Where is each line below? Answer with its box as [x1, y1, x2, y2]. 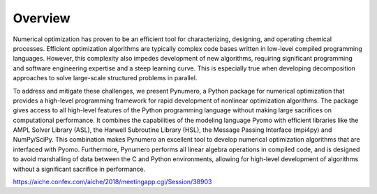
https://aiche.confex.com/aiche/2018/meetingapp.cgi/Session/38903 [13, 178, 212, 186]
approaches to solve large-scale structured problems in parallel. [13, 74, 198, 82]
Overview [13, 10, 71, 26]
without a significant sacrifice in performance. [13, 165, 146, 173]
